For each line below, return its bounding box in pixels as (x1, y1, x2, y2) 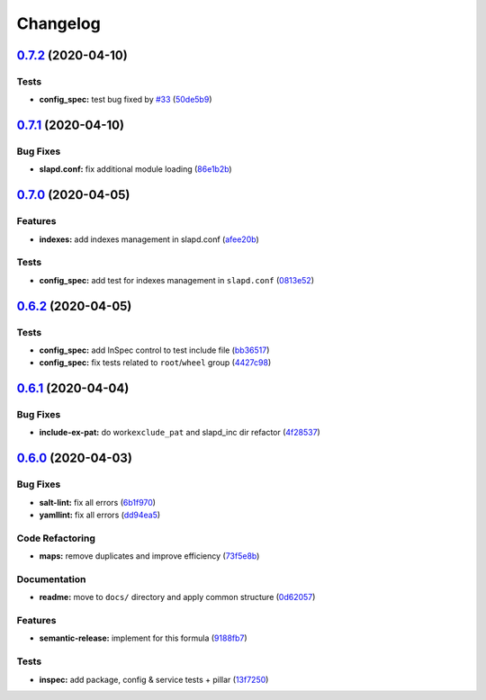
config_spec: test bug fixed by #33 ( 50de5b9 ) (39, 94, 212, 105)
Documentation (16, 572, 86, 585)
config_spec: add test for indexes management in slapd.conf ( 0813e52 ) (39, 274, 315, 285)
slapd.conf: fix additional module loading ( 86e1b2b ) (39, 164, 233, 175)
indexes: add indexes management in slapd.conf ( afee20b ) (39, 234, 260, 245)
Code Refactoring (16, 532, 96, 544)
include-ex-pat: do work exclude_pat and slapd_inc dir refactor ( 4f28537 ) (39, 427, 321, 438)
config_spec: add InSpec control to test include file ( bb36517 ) (39, 345, 270, 355)
